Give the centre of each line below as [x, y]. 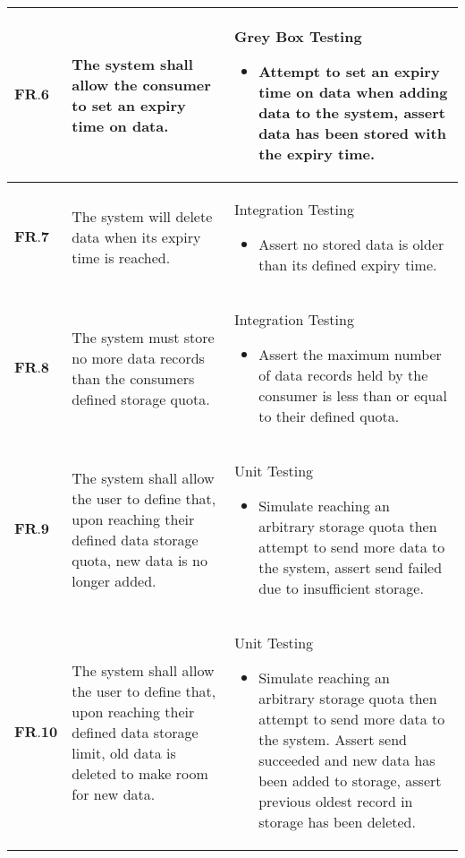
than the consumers [133, 378]
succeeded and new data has [347, 760]
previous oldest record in [336, 801]
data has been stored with [352, 133]
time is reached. [121, 257]
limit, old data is [124, 753]
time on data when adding [353, 92]
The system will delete [142, 216]
